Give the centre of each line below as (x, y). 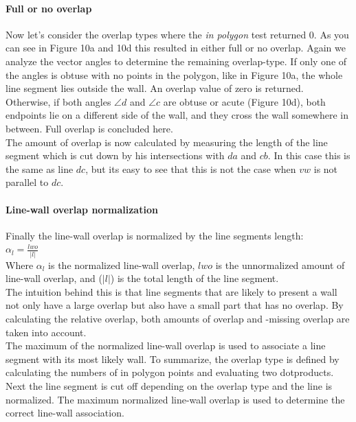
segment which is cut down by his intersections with (115, 155)
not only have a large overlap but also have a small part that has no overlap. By (175, 305)
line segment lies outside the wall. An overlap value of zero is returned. (155, 88)
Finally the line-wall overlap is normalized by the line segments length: (155, 235)
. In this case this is (309, 155)
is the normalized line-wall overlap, (122, 265)
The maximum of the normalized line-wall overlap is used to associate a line (166, 345)
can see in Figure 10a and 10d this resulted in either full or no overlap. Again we (176, 48)
